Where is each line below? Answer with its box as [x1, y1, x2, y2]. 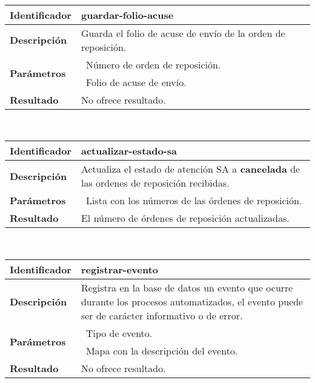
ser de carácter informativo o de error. [81, 308, 243, 322]
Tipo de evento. [85, 325, 153, 340]
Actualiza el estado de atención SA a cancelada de [81, 162, 300, 176]
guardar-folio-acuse [81, 7, 174, 22]
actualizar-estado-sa [81, 144, 177, 158]
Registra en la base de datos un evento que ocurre [81, 280, 293, 295]
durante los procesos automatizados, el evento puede [81, 294, 303, 308]
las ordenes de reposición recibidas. [81, 176, 230, 190]
